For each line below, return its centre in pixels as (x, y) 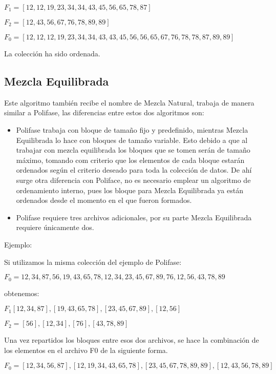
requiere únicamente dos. (55, 227)
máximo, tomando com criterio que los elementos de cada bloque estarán (130, 160)
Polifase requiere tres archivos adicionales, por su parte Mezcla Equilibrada (134, 217)
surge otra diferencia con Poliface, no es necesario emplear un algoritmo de (133, 180)
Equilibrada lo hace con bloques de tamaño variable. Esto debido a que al (132, 140)
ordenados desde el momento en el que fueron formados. (104, 200)
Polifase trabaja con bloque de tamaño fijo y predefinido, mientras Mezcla (132, 129)
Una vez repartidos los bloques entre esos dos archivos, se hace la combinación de (132, 340)
